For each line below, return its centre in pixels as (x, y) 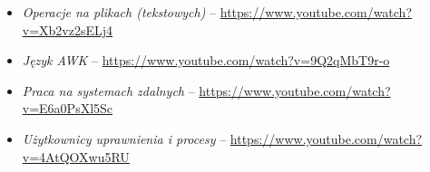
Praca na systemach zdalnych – (108, 90)
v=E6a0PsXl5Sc (68, 108)
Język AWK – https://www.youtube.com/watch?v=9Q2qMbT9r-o (206, 60)
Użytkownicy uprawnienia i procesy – (124, 138)
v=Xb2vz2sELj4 (68, 29)
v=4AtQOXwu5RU (76, 156)
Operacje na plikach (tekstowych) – (119, 12)
